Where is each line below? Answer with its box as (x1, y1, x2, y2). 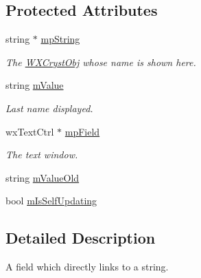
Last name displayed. (5, 100, 93, 115)
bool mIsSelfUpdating (5, 193, 97, 208)
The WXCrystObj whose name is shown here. (5, 54, 196, 69)
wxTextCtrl (5, 124, 54, 138)
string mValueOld (5, 170, 80, 184)
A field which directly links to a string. (5, 259, 169, 274)
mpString (40, 32, 80, 46)
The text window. (5, 147, 78, 162)
